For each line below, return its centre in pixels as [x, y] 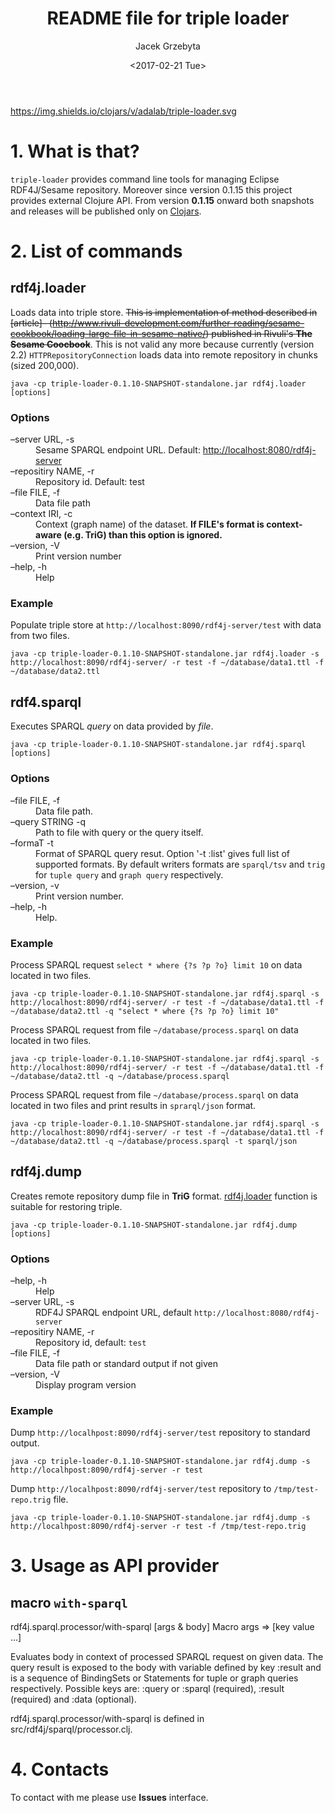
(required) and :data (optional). [73, 1699]
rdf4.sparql [46, 702]
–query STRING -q [48, 821]
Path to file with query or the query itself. [119, 832]
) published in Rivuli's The [259, 333]
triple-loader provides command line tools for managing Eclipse [145, 179]
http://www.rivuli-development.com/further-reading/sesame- [178, 323]
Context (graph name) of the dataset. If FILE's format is [150, 524]
